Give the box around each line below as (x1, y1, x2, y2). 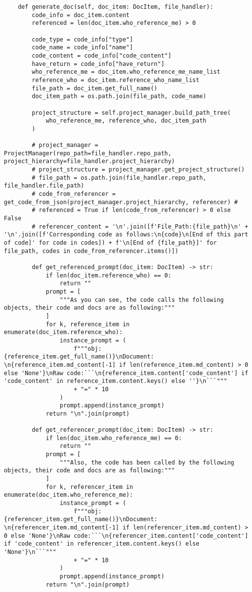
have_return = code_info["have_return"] (32, 60, 165, 67)
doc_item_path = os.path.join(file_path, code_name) (32, 93, 207, 100)
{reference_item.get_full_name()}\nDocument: (4, 353, 154, 360)
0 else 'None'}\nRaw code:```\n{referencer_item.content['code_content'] (4, 532, 249, 539)
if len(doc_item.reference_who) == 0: (45, 272, 172, 279)
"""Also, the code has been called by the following (59, 459, 234, 466)
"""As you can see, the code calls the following (59, 296, 224, 303)
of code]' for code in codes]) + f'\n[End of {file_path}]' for (4, 239, 217, 247)
